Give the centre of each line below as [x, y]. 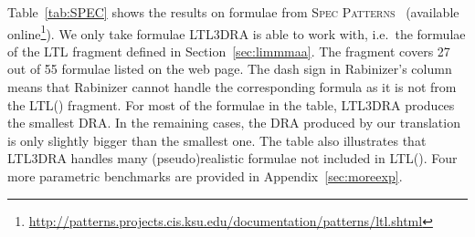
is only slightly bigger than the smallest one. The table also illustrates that [217, 140]
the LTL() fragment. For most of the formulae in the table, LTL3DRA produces [231, 104]
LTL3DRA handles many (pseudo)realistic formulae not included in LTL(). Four [232, 158]
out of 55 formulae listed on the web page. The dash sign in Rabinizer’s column [230, 69]
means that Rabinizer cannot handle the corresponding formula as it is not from [232, 87]
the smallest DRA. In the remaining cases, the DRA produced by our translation [234, 123]
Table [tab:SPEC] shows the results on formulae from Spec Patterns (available [233, 12]
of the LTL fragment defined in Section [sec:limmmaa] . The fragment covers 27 [229, 51]
